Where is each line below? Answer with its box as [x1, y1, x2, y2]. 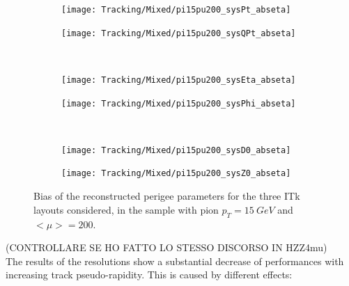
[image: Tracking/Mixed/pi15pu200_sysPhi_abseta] [61, 98, 296, 109]
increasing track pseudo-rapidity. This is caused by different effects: [6, 267, 293, 282]
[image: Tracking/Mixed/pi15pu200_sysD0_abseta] [61, 145, 291, 155]
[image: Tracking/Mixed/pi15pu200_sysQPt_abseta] [61, 28, 296, 38]
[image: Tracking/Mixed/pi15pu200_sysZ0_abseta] [61, 168, 291, 179]
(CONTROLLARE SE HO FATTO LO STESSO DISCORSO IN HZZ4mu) [6, 240, 327, 255]
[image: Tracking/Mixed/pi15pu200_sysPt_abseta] [61, 5, 291, 15]
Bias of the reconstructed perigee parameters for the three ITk [33, 189, 300, 203]
